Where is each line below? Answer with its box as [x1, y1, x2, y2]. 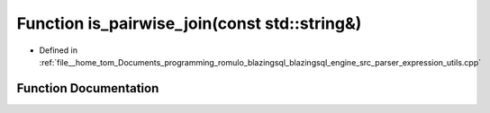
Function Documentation [16, 81, 159, 96]
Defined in [39, 45, 78, 56]
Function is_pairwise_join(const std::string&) [16, 13, 362, 33]
